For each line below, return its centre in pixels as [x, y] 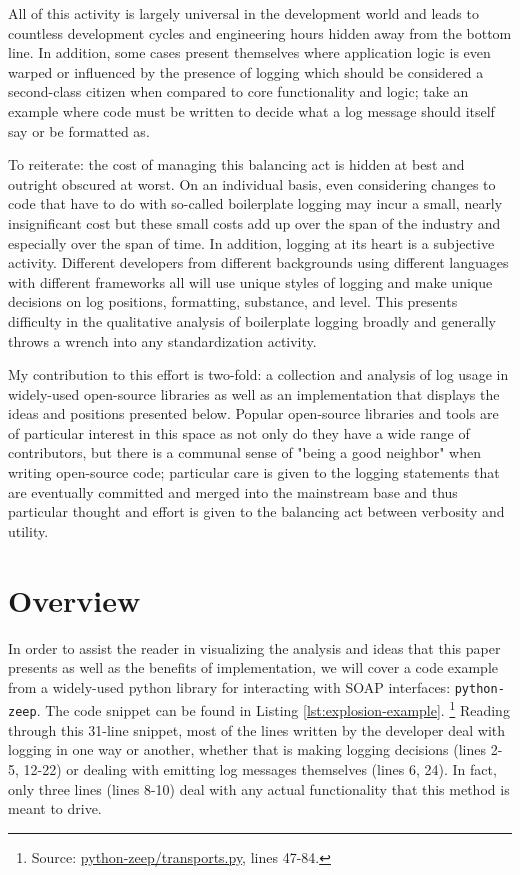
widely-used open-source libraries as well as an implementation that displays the [254, 393]
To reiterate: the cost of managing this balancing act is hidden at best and [236, 164]
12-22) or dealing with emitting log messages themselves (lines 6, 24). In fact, [260, 768]
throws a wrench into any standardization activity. [162, 340]
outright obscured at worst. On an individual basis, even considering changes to [252, 183]
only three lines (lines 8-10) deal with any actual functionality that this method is [259, 788]
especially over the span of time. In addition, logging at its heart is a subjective [251, 242]
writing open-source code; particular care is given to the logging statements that [254, 472]
